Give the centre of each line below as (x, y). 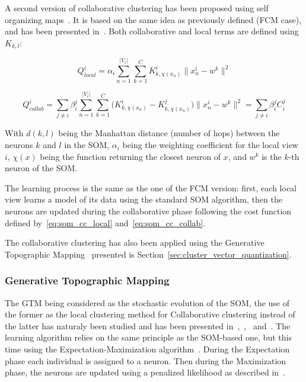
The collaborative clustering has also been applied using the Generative (135, 243)
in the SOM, (87, 145)
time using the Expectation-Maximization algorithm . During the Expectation (147, 349)
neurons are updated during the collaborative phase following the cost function (148, 211)
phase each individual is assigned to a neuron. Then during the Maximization (146, 360)
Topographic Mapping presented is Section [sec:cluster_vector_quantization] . (148, 254)
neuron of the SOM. (41, 168)
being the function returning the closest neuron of (130, 156)
